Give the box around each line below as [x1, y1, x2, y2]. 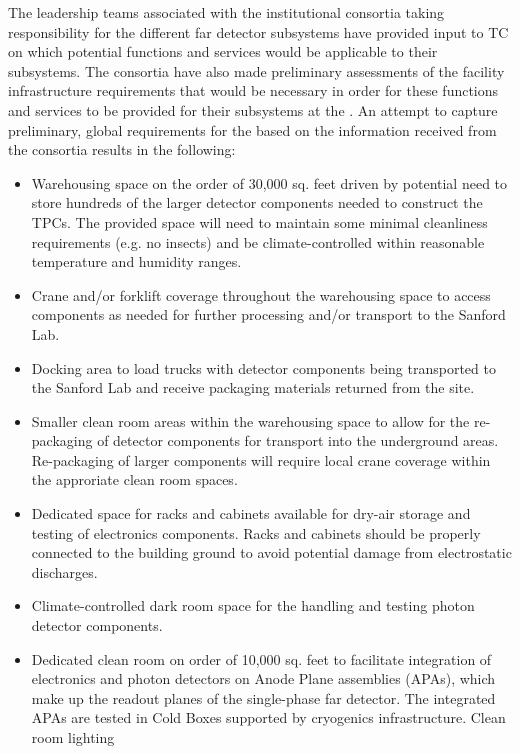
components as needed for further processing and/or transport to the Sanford [31, 304, 506, 325]
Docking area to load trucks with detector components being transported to [31, 357, 496, 378]
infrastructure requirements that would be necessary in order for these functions [8, 80, 499, 101]
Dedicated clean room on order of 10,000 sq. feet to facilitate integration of [31, 648, 492, 669]
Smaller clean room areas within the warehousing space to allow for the [31, 410, 470, 431]
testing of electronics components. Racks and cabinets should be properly [31, 522, 481, 543]
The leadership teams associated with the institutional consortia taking [8, 2, 445, 22]
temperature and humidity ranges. [31, 251, 242, 272]
